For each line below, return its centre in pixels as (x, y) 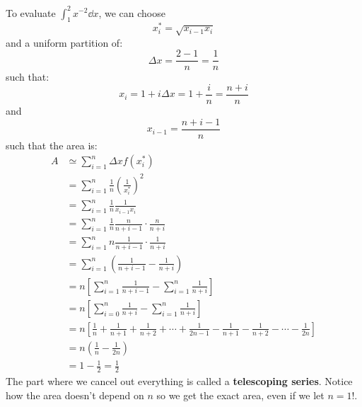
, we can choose (132, 12)
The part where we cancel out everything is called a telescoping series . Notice (179, 381)
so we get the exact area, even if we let (240, 395)
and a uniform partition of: (64, 42)
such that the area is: (52, 145)
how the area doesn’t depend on (75, 395)
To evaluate (31, 12)
